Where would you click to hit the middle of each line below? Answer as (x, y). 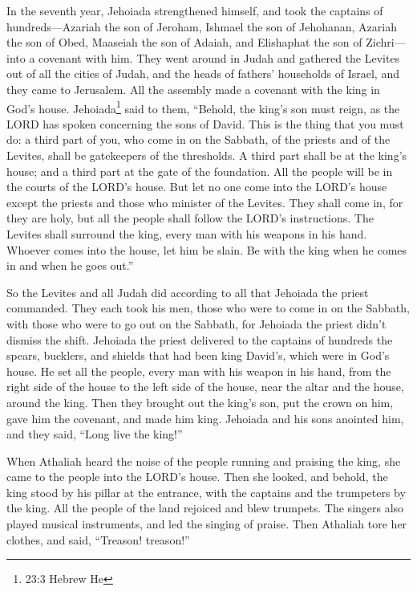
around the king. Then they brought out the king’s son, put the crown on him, (200, 402)
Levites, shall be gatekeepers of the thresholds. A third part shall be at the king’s (207, 155)
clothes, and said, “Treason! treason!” (98, 539)
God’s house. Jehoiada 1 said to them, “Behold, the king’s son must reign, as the (203, 107)
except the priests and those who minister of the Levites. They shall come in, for (205, 202)
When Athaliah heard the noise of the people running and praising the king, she (204, 461)
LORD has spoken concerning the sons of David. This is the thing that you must (205, 123)
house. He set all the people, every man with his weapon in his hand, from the (199, 371)
